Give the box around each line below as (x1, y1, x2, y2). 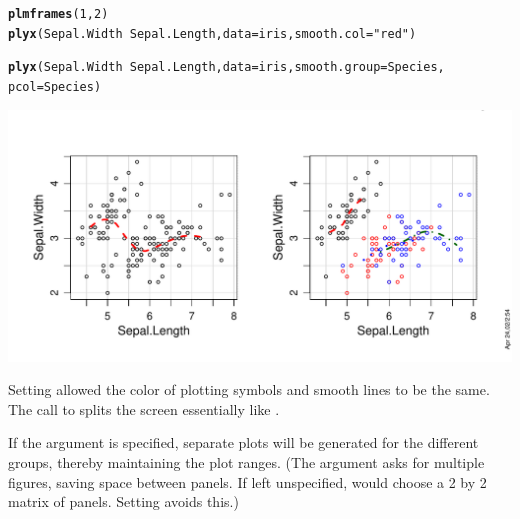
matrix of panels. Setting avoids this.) (8, 491, 239, 512)
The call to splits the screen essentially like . (8, 398, 280, 419)
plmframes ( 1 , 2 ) (8, 7, 109, 21)
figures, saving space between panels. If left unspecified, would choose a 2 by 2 (8, 471, 487, 492)
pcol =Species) (8, 79, 102, 94)
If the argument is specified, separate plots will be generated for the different (8, 432, 479, 453)
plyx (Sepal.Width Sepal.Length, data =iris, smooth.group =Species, (8, 60, 445, 75)
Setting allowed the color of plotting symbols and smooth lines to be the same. (8, 379, 490, 400)
